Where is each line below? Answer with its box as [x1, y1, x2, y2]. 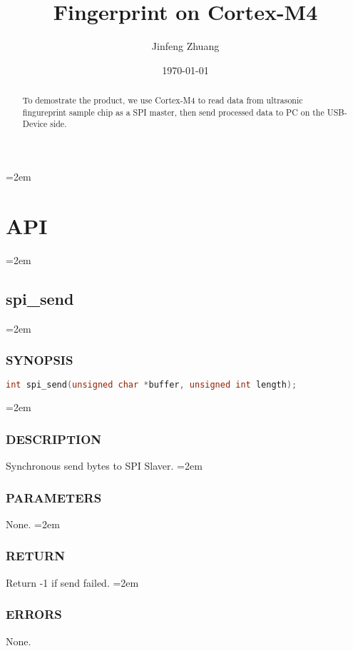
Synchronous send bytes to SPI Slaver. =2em [6, 458, 203, 473]
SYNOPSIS [6, 351, 73, 369]
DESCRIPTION [6, 430, 102, 448]
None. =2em [6, 516, 60, 531]
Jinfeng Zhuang [151, 39, 220, 54]
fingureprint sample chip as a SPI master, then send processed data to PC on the [22, 106, 324, 118]
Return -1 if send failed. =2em [6, 575, 139, 590]
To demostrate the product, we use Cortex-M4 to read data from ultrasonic [22, 94, 303, 106]
